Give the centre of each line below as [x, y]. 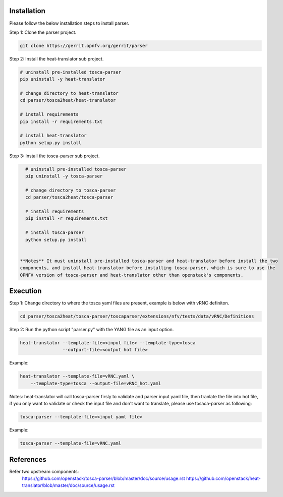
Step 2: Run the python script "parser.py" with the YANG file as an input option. [92, 330]
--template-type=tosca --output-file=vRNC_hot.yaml [96, 383]
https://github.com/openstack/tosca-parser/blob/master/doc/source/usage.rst [103, 478]
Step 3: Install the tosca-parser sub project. [54, 156]
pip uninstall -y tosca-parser [64, 176]
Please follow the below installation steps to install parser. [69, 23]
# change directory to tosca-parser [71, 190]
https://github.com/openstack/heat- [223, 478]
